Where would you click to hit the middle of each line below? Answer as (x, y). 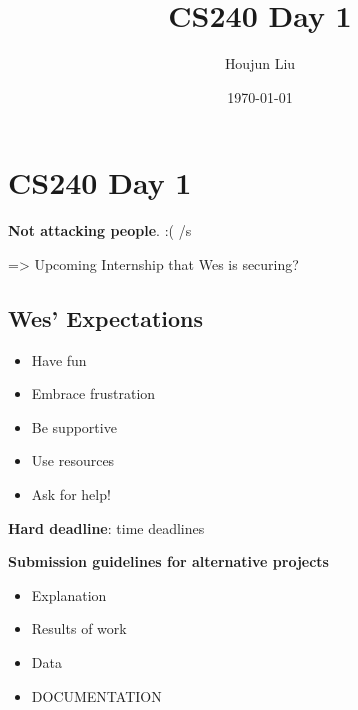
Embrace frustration (93, 393)
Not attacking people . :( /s (100, 230)
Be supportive (74, 426)
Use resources (73, 460)
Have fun (59, 359)
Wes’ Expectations (106, 317)
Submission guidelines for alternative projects (168, 561)
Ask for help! (71, 494)
